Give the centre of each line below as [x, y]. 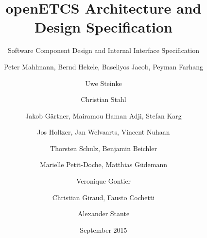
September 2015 [103, 229]
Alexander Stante [103, 213]
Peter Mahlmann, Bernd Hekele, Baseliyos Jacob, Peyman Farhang [103, 66]
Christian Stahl [103, 99]
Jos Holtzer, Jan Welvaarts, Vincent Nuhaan [103, 132]
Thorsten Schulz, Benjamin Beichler [103, 148]
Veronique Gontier [103, 181]
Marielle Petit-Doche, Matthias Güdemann [103, 164]
